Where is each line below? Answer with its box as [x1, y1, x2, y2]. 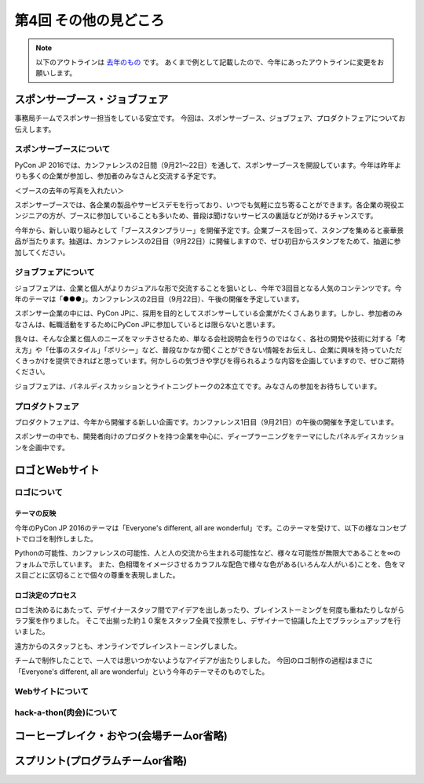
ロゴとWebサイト [14, 463, 100, 476]
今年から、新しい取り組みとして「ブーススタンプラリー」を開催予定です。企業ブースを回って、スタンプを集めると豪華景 [14, 225, 404, 235]
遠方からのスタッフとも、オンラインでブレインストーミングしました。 [14, 641, 242, 650]
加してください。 [14, 247, 70, 257]
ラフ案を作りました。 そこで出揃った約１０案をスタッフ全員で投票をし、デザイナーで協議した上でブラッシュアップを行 [14, 616, 401, 625]
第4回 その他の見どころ [14, 12, 165, 29]
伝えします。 [14, 124, 56, 133]
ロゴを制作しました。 [27, 534, 97, 544]
